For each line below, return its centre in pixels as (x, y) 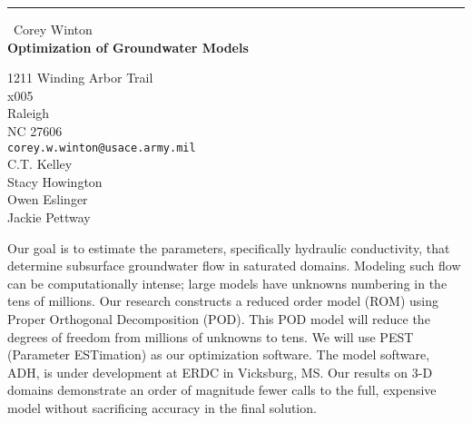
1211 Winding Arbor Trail (80, 78)
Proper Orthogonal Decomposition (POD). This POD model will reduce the (219, 318)
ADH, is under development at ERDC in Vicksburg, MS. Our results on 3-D (220, 372)
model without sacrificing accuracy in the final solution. (162, 407)
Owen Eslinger (48, 199)
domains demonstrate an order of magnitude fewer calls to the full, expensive (222, 390)
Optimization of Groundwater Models (128, 47)
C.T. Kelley (40, 164)
